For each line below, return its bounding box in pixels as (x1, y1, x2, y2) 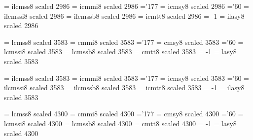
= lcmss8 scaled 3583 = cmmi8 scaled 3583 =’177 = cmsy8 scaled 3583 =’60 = (4, 36, 244, 47)
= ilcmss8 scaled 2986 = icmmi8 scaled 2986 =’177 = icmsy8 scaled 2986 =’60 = (4, 1, 249, 11)
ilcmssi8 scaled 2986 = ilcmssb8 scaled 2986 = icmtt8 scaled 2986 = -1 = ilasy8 (4, 10, 245, 21)
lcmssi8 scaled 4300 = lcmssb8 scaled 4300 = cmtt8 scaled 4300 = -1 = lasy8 (4, 118, 237, 128)
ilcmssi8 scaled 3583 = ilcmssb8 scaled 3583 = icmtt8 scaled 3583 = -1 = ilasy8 (4, 82, 245, 93)
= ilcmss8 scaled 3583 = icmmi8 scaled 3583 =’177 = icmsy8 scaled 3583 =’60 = (4, 72, 249, 83)
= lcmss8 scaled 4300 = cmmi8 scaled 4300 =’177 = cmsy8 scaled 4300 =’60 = (4, 108, 244, 119)
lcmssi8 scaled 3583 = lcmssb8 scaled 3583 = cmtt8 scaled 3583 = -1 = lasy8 (4, 46, 237, 57)
